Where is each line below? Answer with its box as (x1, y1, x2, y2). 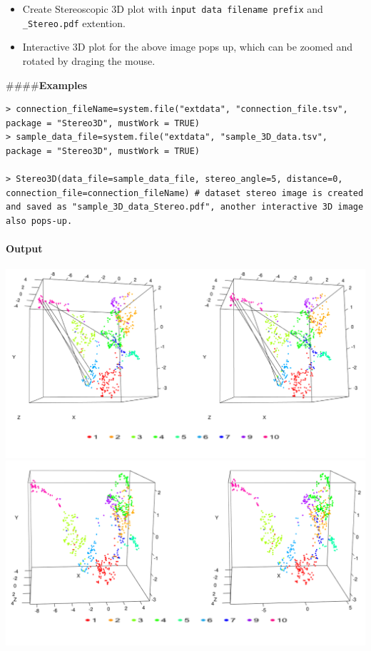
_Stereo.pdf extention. (22, 15, 126, 30)
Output (6, 241, 43, 256)
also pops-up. (6, 215, 73, 226)
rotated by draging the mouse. (22, 53, 156, 68)
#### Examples (6, 77, 88, 92)
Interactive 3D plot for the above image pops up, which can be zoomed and (22, 39, 353, 54)
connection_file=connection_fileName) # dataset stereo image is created (6, 188, 364, 198)
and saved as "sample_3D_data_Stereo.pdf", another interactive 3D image (6, 202, 364, 212)
